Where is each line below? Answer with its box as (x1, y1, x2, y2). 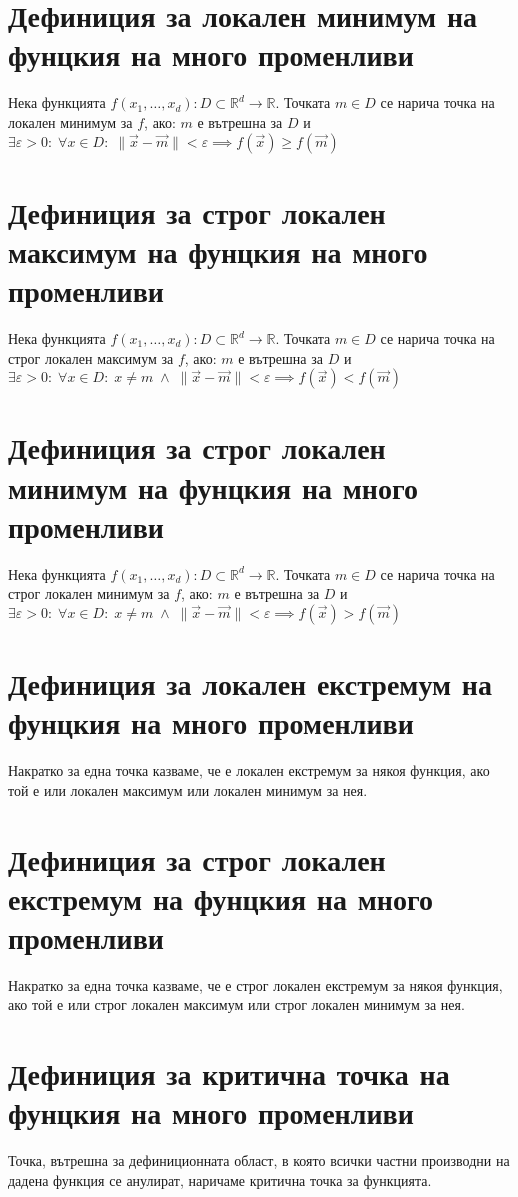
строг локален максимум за (8, 347, 174, 368)
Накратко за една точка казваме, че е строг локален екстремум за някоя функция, (8, 974, 503, 995)
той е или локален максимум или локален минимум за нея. (8, 779, 368, 800)
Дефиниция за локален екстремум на (8, 663, 492, 704)
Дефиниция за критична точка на (8, 1053, 450, 1094)
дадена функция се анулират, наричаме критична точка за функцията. (8, 1169, 432, 1190)
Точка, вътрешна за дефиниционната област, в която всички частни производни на (8, 1150, 510, 1171)
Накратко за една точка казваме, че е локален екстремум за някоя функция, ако (8, 760, 490, 781)
